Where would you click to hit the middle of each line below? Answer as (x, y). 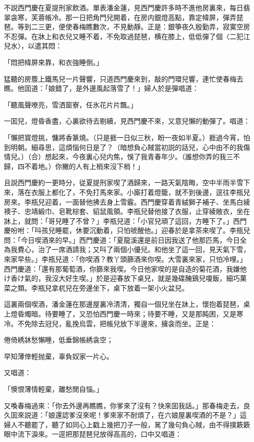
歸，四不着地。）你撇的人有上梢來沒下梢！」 (74, 166)
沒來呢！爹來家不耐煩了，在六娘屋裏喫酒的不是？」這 (161, 415)
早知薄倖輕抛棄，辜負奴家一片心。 (59, 356)
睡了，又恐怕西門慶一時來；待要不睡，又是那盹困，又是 (147, 314)
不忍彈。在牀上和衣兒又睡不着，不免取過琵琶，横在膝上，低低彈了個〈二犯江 (127, 36)
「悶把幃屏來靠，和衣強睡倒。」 (53, 62)
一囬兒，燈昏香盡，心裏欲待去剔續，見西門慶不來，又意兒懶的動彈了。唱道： (127, 121)
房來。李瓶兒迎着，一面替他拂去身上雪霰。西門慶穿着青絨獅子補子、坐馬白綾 (127, 201)
